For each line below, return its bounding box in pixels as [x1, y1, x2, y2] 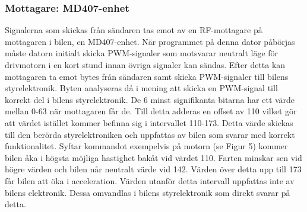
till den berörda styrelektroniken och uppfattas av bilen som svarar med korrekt [5, 128, 295, 140]
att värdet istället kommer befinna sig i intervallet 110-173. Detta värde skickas [5, 116, 293, 129]
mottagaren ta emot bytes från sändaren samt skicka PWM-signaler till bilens [5, 70, 289, 82]
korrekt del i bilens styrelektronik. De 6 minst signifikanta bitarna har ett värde [5, 93, 295, 105]
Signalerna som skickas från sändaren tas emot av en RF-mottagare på [5, 24, 262, 36]
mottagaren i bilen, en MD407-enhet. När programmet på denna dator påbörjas [5, 35, 295, 47]
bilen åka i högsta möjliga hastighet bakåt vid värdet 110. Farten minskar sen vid [5, 151, 302, 163]
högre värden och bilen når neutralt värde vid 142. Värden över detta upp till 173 [5, 163, 302, 175]
